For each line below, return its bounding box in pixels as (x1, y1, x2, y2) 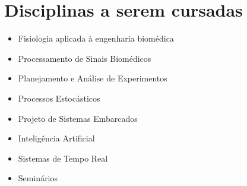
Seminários (18, 172, 58, 184)
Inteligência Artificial (18, 132, 95, 144)
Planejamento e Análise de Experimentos (18, 72, 167, 84)
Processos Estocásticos (18, 92, 100, 104)
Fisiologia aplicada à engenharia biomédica (18, 32, 174, 45)
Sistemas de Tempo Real (18, 152, 108, 164)
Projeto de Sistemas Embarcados (18, 112, 138, 124)
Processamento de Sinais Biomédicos (18, 52, 151, 64)
